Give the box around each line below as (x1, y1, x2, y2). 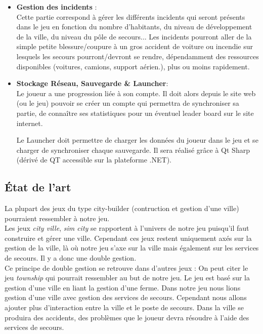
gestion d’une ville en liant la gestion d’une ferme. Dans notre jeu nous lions (5, 282, 241, 293)
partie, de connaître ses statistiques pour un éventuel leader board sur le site (16, 107, 254, 118)
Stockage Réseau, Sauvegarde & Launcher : (16, 78, 168, 89)
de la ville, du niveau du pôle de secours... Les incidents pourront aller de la (16, 31, 252, 41)
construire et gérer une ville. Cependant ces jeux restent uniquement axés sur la (5, 232, 252, 243)
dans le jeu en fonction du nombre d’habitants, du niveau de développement (16, 21, 252, 32)
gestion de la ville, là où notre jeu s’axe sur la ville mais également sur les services (5, 242, 259, 253)
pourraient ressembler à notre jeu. (5, 213, 110, 223)
